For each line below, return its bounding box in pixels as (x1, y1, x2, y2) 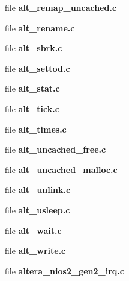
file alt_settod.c (5, 62, 70, 74)
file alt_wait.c (5, 224, 62, 236)
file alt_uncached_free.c (5, 143, 106, 156)
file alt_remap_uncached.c (5, 1, 117, 13)
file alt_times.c (5, 122, 67, 135)
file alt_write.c (5, 244, 66, 257)
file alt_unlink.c (5, 183, 71, 196)
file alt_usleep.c (5, 203, 70, 216)
